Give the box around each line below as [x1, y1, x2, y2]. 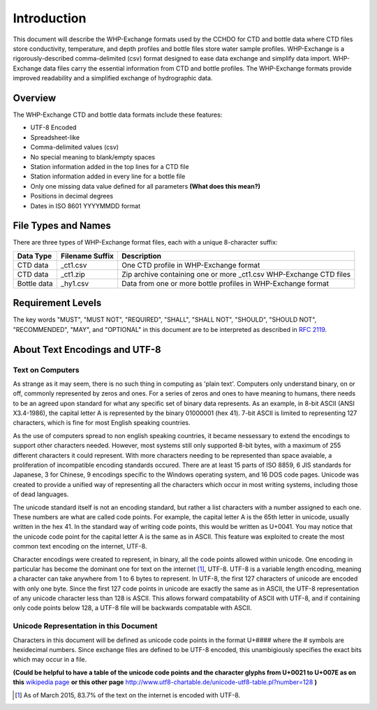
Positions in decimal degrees [30, 192, 114, 201]
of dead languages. [13, 490, 69, 499]
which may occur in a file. [13, 655, 87, 664]
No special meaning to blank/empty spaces [30, 152, 156, 161]
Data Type [17, 251, 52, 261]
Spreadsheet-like [30, 133, 80, 141]
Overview [13, 92, 57, 104]
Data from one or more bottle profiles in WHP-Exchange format [121, 278, 330, 288]
